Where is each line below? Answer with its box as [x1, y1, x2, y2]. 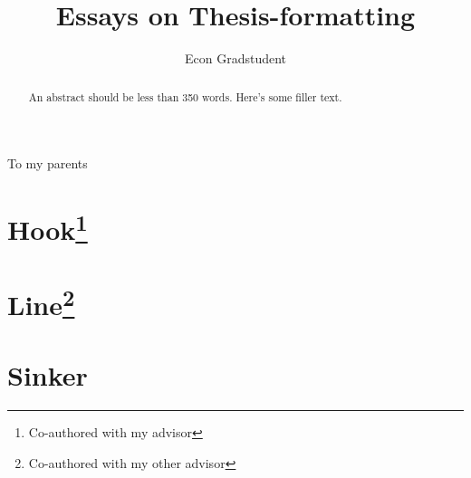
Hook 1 [7, 206, 88, 248]
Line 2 [7, 282, 75, 322]
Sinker [7, 357, 88, 394]
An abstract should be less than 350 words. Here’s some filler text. [28, 89, 342, 104]
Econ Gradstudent [184, 49, 287, 68]
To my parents [7, 154, 88, 173]
